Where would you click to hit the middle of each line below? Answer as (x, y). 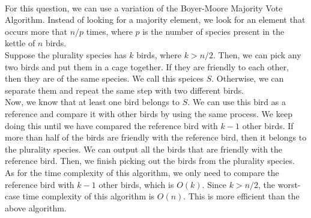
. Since (214, 184)
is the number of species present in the (213, 31)
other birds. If (268, 125)
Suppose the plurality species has (66, 54)
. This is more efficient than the (241, 196)
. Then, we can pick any (257, 54)
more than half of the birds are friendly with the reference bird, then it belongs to (156, 137)
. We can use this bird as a (237, 102)
